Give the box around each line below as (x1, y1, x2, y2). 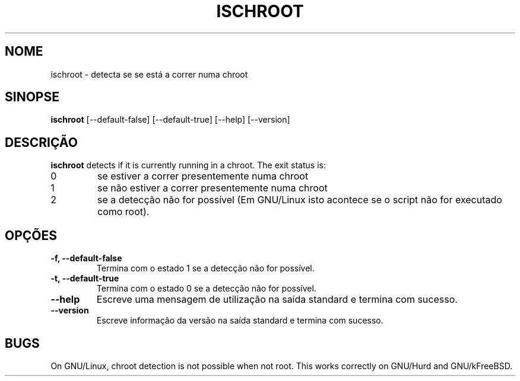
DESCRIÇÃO (5, 135, 78, 150)
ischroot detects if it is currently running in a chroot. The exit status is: (50, 160, 326, 171)
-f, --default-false (50, 253, 122, 264)
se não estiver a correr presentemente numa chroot (97, 182, 328, 194)
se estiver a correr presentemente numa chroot (97, 170, 309, 183)
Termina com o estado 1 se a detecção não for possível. (96, 263, 315, 274)
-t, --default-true (50, 273, 119, 284)
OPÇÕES (5, 228, 58, 243)
